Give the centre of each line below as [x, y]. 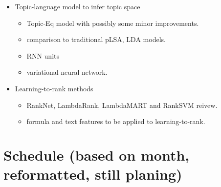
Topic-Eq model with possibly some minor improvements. [113, 23]
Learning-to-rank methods [54, 88]
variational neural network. [67, 72]
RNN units [43, 55]
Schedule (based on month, [97, 155]
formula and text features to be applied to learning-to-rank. [116, 121]
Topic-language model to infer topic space [77, 6]
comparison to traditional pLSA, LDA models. [96, 39]
